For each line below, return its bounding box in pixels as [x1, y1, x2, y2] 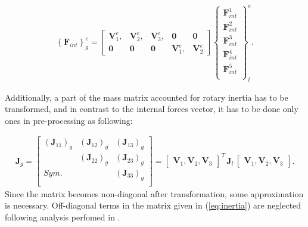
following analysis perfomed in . [5, 211, 120, 223]
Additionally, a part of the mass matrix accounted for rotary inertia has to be [5, 91, 288, 103]
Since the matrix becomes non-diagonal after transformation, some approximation [5, 187, 304, 200]
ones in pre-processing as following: [5, 114, 133, 126]
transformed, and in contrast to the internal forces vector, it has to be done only [5, 102, 298, 115]
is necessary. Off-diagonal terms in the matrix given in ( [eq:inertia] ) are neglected [5, 199, 301, 212]
